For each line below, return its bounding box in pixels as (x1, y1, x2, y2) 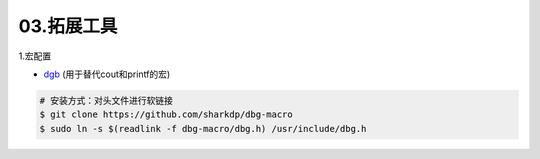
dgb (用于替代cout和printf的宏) (43, 68, 171, 80)
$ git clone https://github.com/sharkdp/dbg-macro (39, 109, 294, 120)
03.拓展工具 (18, 15, 118, 37)
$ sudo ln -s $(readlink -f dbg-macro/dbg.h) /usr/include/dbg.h (39, 123, 367, 134)
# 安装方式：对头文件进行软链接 (39, 95, 174, 106)
